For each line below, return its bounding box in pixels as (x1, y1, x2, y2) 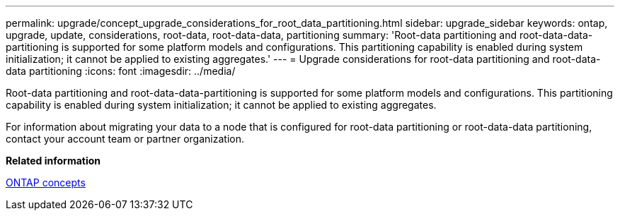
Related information (6, 155, 101, 167)
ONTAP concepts (6, 176, 86, 188)
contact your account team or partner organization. (6, 133, 244, 145)
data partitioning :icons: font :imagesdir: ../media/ (6, 65, 236, 77)
